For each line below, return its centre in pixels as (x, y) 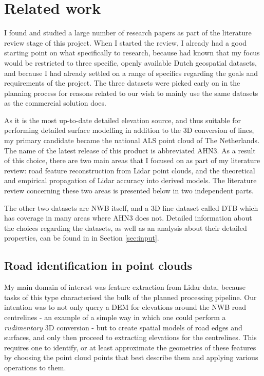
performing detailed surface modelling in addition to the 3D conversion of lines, (129, 130)
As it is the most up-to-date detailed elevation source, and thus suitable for (122, 120)
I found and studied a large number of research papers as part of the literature (128, 33)
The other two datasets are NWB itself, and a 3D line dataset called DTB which (131, 207)
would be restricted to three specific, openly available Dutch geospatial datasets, (130, 62)
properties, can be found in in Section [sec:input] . (82, 238)
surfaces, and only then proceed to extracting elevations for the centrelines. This (130, 337)
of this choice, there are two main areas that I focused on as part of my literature (132, 160)
